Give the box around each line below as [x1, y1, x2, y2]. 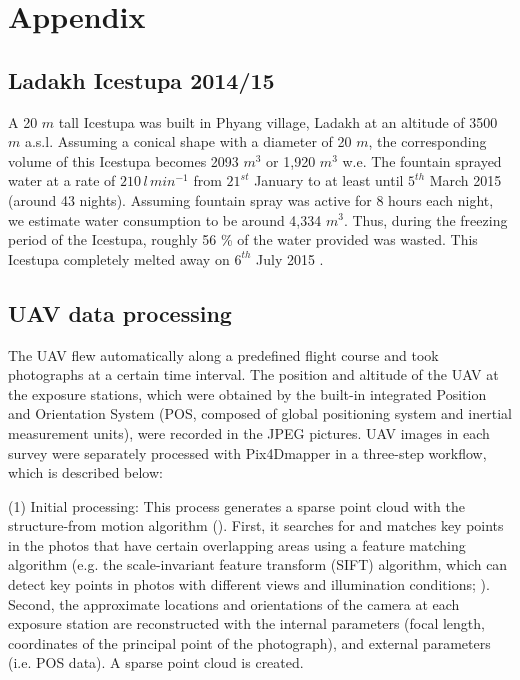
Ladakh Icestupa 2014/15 [8, 64, 275, 95]
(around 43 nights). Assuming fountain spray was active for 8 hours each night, [8, 189, 494, 210]
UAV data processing [8, 297, 232, 328]
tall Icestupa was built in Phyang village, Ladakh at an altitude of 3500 [58, 111, 498, 132]
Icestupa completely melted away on [8, 248, 230, 269]
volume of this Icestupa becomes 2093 [8, 150, 239, 171]
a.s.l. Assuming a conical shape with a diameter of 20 [24, 131, 352, 152]
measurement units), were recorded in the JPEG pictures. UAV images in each [8, 422, 490, 443]
